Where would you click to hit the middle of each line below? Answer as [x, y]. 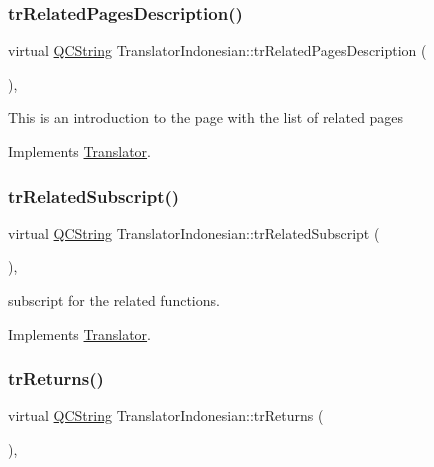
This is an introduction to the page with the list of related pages [206, 117]
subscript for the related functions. [114, 300]
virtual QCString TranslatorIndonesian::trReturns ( [166, 415]
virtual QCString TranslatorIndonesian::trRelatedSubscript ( [194, 232]
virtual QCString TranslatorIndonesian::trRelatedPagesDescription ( [217, 50]
